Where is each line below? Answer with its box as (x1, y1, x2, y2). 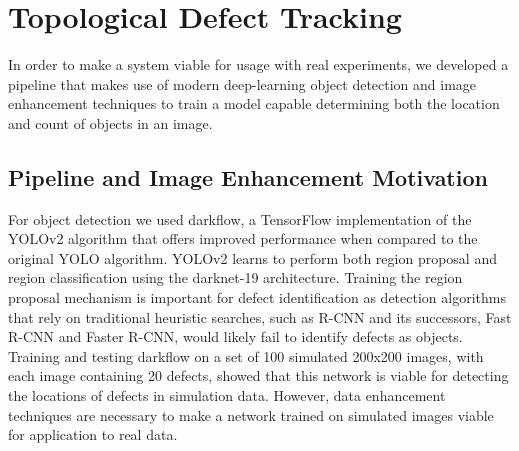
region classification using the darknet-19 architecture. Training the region (8, 267, 463, 288)
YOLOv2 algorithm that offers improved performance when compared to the (8, 228, 478, 249)
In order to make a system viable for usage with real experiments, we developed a (8, 54, 509, 75)
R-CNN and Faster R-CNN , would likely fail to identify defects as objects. (8, 326, 463, 347)
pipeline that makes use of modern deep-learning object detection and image (8, 73, 477, 94)
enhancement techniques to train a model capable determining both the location (8, 93, 500, 114)
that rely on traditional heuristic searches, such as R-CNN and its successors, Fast (8, 306, 512, 327)
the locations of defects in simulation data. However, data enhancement (8, 385, 446, 406)
